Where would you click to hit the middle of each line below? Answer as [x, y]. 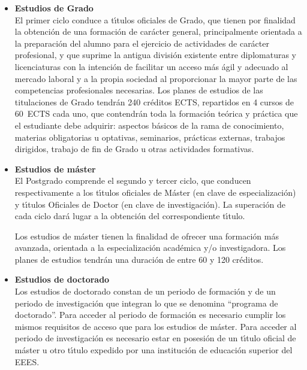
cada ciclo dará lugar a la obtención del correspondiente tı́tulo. [130, 216]
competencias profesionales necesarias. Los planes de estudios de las [139, 90]
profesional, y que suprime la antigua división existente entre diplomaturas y [155, 55]
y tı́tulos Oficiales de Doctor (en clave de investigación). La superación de [150, 204]
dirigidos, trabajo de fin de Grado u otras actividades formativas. [134, 149]
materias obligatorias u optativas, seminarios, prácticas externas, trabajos [150, 137]
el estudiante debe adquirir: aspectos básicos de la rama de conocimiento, [149, 125]
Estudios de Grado [54, 8]
